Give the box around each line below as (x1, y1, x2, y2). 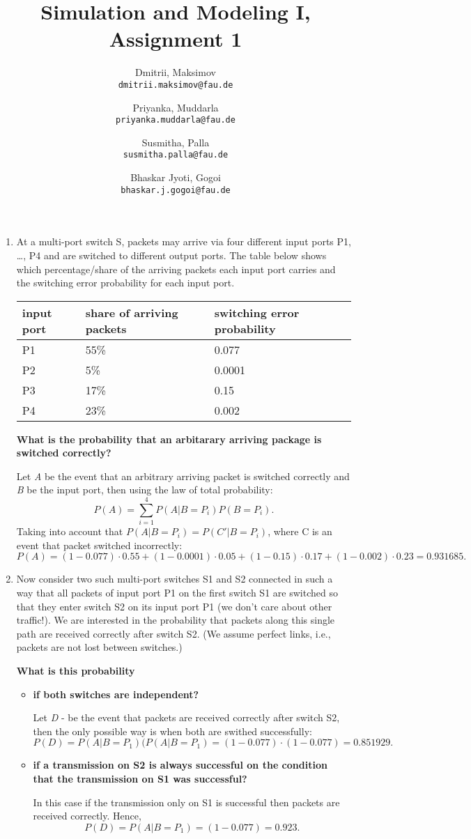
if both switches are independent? (33, 686, 199, 701)
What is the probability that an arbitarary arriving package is (16, 431, 322, 446)
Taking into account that (16, 524, 123, 539)
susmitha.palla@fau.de (123, 150, 229, 160)
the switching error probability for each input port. (16, 275, 235, 290)
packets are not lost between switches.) (16, 640, 183, 654)
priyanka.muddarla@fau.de (116, 115, 235, 125)
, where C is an (268, 524, 332, 539)
